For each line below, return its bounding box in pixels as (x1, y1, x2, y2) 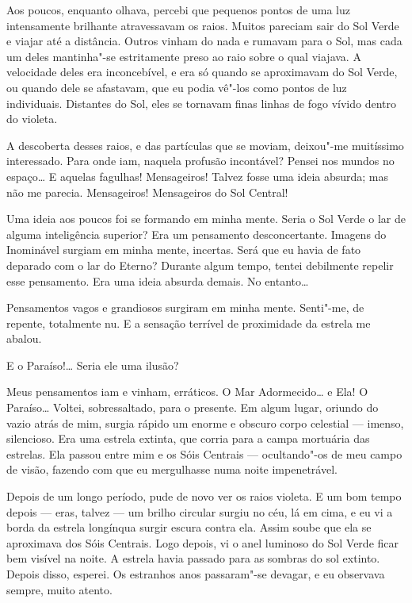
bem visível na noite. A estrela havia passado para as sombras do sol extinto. (6, 550, 380, 567)
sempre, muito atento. (6, 581, 113, 597)
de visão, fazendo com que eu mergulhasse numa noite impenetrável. (6, 461, 338, 478)
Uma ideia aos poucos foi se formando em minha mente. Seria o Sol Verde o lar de (6, 210, 406, 227)
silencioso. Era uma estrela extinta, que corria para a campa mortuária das (6, 430, 370, 447)
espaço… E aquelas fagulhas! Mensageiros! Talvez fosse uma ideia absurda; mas (6, 167, 389, 184)
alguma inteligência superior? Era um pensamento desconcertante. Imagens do (6, 225, 387, 242)
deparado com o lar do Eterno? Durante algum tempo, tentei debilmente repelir (6, 256, 394, 273)
